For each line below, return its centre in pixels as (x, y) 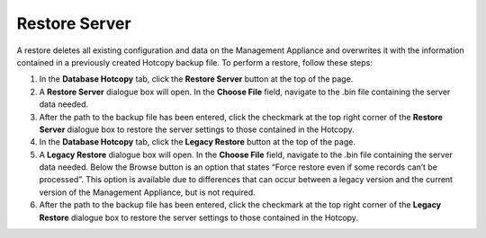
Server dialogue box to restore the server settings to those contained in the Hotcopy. (197, 129)
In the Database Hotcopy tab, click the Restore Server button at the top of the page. (196, 79)
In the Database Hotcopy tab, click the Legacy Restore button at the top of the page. (197, 142)
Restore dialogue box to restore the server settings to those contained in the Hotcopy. (199, 217)
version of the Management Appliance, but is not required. (147, 192)
